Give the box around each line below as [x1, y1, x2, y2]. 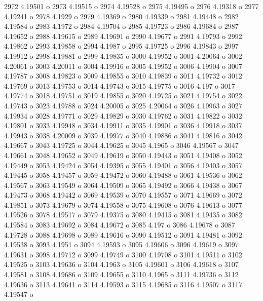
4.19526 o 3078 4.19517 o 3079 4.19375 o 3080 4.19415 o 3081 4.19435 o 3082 [4, 209, 242, 220]
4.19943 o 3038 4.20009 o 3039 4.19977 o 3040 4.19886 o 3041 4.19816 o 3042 [4, 130, 242, 140]
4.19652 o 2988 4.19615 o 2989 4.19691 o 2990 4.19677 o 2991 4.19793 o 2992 [4, 30, 242, 41]
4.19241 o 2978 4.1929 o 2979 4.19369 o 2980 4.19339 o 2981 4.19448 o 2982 [4, 11, 239, 21]
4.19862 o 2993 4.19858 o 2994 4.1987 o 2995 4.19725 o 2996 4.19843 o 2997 [4, 41, 239, 51]
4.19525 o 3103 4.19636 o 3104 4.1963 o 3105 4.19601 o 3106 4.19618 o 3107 [4, 259, 239, 270]
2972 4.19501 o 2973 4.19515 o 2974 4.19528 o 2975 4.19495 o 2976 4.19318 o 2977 [4, 1, 259, 11]
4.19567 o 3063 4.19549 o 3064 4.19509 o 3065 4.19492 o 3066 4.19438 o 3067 [4, 179, 242, 190]
